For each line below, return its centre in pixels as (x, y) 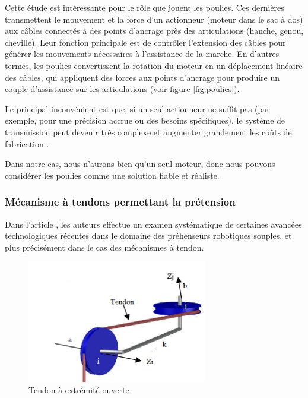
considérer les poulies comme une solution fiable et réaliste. (112, 175)
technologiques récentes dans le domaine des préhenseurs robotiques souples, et (148, 236)
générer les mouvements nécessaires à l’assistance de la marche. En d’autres (142, 54)
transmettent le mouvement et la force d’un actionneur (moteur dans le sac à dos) (154, 19)
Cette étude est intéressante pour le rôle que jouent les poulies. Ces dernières (145, 7)
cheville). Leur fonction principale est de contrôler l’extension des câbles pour (145, 42)
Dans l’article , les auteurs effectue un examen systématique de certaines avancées (153, 224)
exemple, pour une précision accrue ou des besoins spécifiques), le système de (145, 120)
